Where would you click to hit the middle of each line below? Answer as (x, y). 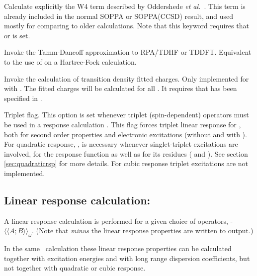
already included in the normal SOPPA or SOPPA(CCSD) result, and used (119, 16)
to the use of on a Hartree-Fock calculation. (70, 61)
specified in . (23, 98)
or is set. (17, 35)
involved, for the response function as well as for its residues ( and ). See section (126, 153)
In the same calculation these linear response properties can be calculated (118, 248)
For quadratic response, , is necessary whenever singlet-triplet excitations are (121, 144)
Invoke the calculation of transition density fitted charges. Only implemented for (127, 78)
